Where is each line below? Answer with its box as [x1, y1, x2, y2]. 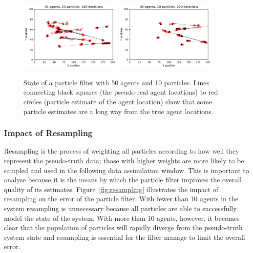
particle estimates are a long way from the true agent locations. [23, 106, 213, 116]
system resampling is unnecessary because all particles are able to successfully [4, 203, 237, 214]
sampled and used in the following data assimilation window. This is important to [4, 165, 249, 175]
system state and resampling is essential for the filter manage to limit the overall [4, 232, 245, 242]
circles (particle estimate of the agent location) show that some [23, 97, 212, 107]
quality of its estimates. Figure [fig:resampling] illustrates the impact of [4, 184, 218, 194]
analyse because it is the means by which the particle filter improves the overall [4, 175, 242, 185]
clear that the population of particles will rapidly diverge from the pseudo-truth [4, 222, 243, 233]
